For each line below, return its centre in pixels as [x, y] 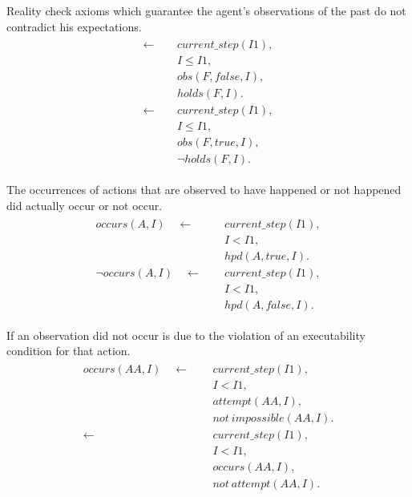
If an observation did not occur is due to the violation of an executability [186, 335]
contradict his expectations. [74, 26]
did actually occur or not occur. [85, 206]
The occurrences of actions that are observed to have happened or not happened [204, 190]
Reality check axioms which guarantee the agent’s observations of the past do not [206, 10]
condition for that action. [69, 351]
